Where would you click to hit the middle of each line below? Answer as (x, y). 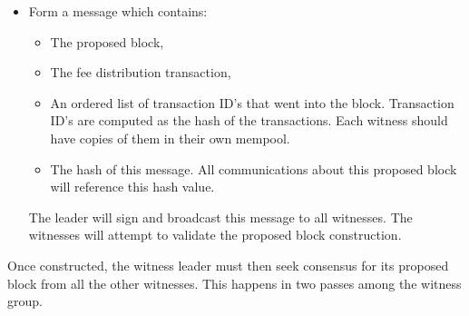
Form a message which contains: (118, 11)
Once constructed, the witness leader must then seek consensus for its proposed (228, 265)
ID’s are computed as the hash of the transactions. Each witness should (249, 120)
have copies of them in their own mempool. (170, 138)
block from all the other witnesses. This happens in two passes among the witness (234, 283)
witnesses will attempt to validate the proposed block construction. (215, 235)
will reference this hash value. (132, 187)
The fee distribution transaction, (141, 72)
